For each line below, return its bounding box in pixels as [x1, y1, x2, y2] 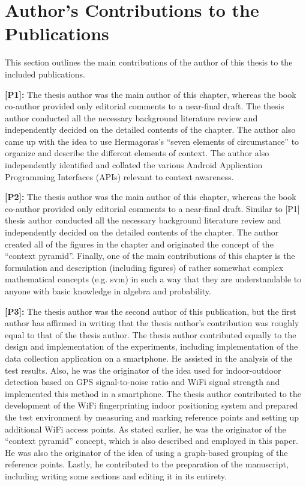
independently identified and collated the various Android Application [5, 159, 263, 171]
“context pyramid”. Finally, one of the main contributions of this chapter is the [5, 249, 295, 262]
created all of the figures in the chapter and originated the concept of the [5, 237, 274, 250]
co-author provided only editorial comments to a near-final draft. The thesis [5, 100, 284, 112]
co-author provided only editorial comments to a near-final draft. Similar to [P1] [5, 202, 300, 214]
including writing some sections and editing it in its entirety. [5, 469, 227, 482]
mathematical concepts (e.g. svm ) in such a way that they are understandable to [5, 273, 302, 285]
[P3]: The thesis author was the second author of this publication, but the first [5, 305, 296, 317]
